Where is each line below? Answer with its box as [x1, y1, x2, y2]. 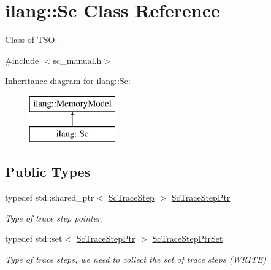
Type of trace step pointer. [5, 211, 104, 224]
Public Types [5, 162, 91, 181]
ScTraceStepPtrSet [152, 232, 223, 245]
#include [5, 53, 39, 66]
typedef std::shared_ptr [5, 191, 94, 204]
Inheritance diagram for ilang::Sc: [5, 74, 131, 87]
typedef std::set [5, 232, 63, 245]
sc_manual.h [53, 53, 102, 66]
